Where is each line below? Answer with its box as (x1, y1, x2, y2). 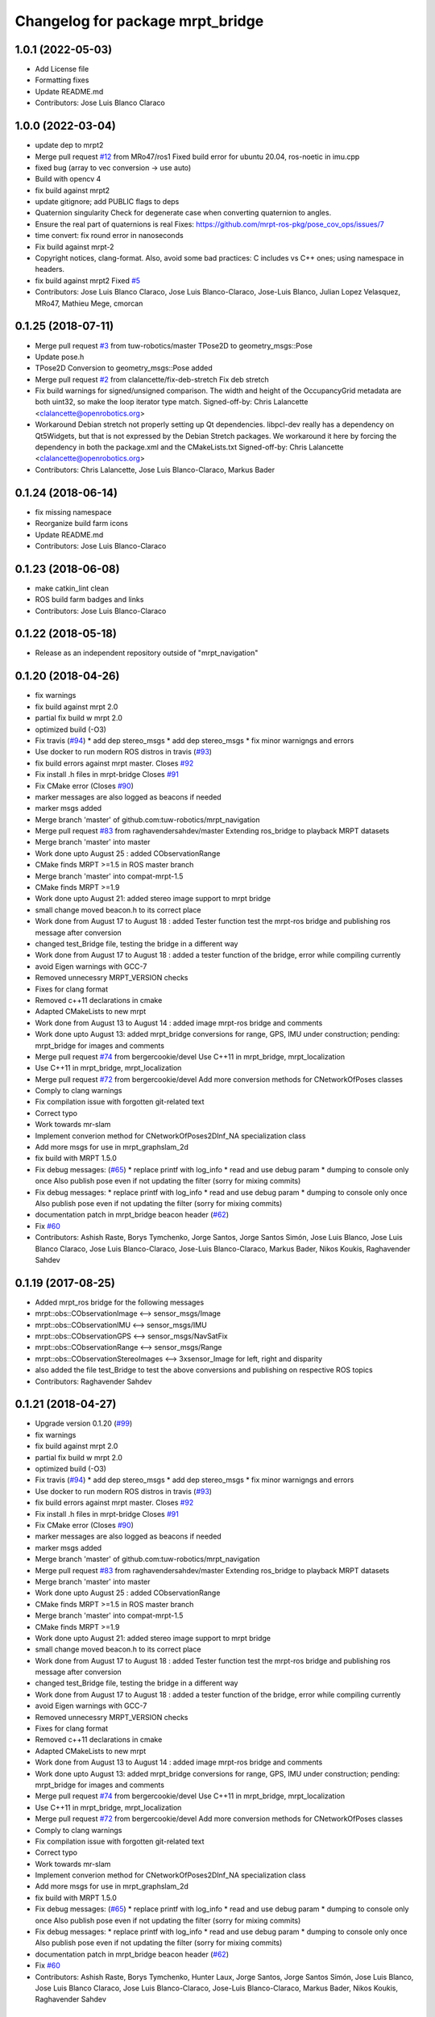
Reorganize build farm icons (35, 519, 129, 528)
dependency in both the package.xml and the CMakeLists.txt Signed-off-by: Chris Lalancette (35, 442, 344, 452)
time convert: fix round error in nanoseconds (35, 231, 184, 240)
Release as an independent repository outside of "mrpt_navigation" (35, 648, 259, 658)
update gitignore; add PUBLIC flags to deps (35, 197, 180, 207)
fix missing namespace (35, 507, 112, 516)
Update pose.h (35, 352, 85, 361)
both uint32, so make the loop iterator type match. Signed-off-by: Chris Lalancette (35, 397, 309, 407)
